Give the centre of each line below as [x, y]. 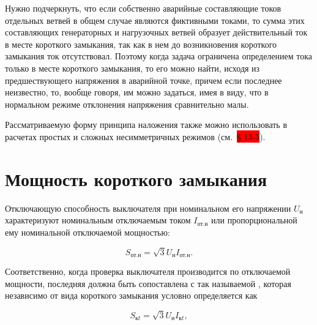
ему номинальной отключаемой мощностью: [88, 232]
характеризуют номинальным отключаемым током [98, 220]
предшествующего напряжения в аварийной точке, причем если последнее [144, 80]
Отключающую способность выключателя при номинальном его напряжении [148, 208]
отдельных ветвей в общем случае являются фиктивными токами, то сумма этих [155, 20]
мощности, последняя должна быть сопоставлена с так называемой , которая [148, 283]
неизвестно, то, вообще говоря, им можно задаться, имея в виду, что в [137, 92]
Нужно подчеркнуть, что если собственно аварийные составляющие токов [143, 8]
